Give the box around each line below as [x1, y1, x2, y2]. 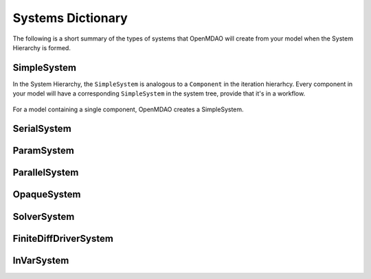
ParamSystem [12, 145, 75, 157]
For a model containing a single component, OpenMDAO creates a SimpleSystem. [12, 105, 244, 113]
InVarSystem [12, 254, 69, 266]
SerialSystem [12, 123, 71, 135]
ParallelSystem [12, 167, 79, 179]
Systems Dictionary [12, 10, 128, 25]
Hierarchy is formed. [12, 43, 71, 52]
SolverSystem [12, 210, 75, 223]
